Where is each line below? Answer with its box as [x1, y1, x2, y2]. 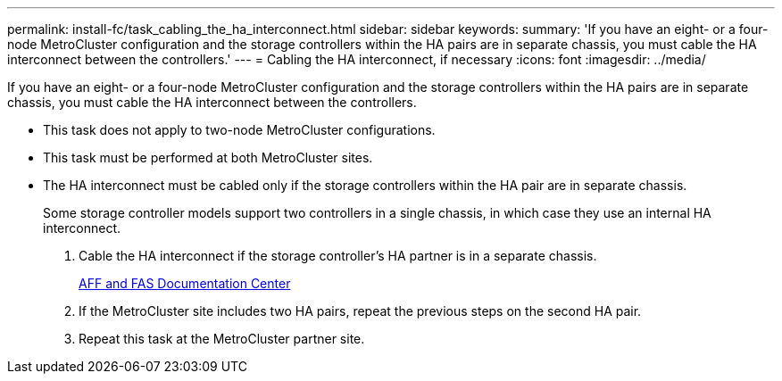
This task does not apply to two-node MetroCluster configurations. [43, 122, 436, 137]
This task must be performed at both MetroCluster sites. [43, 150, 373, 165]
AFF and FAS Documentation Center [79, 276, 291, 291]
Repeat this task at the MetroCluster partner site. [79, 331, 365, 346]
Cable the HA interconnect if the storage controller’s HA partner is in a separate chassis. [79, 248, 597, 263]
